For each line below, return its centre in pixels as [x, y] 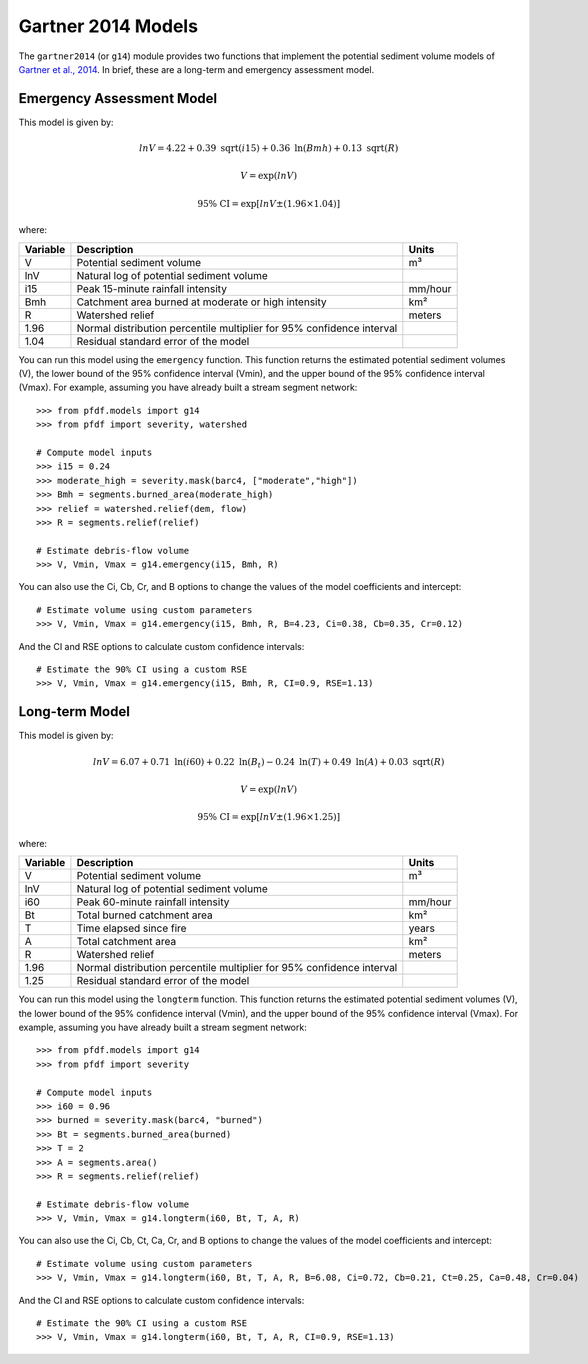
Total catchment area [126, 942]
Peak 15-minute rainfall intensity [151, 288]
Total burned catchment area [145, 915]
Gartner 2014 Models [108, 26]
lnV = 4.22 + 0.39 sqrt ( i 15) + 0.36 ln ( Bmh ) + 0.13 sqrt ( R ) [268, 148]
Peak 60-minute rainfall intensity [153, 902]
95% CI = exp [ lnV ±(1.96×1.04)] [268, 203]
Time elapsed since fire [131, 928]
